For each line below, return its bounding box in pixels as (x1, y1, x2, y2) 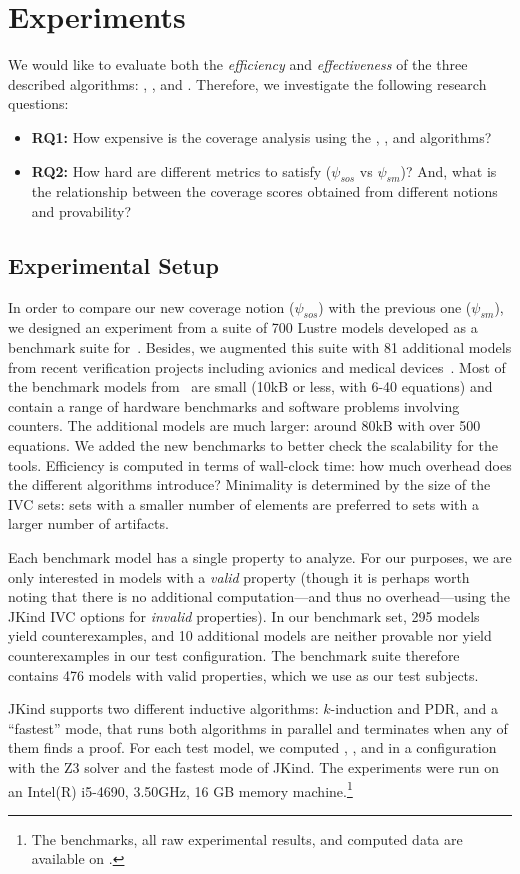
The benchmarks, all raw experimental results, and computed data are (31, 828, 463, 849)
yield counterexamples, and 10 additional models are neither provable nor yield (8, 625, 492, 646)
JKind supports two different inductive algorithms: (8, 698, 319, 719)
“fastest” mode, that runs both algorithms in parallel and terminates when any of (8, 717, 508, 738)
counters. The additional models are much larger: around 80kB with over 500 (8, 415, 481, 436)
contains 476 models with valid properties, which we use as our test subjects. (8, 664, 479, 685)
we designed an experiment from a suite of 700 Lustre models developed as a (8, 317, 478, 338)
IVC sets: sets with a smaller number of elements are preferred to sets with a (8, 493, 479, 514)
